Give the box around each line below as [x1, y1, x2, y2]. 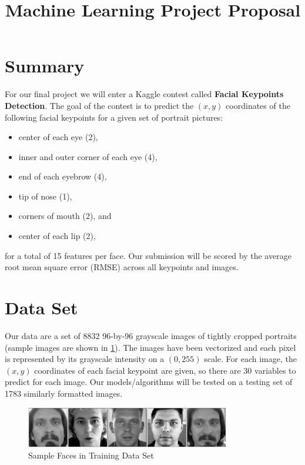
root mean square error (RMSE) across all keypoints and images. [5, 261, 239, 273]
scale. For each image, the [204, 353, 297, 365]
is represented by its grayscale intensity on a [5, 353, 165, 365]
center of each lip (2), [18, 230, 96, 242]
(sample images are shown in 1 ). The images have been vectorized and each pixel [5, 341, 296, 353]
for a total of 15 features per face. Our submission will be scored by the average [5, 249, 291, 261]
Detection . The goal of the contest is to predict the [5, 99, 194, 111]
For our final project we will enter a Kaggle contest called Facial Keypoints [5, 88, 284, 100]
